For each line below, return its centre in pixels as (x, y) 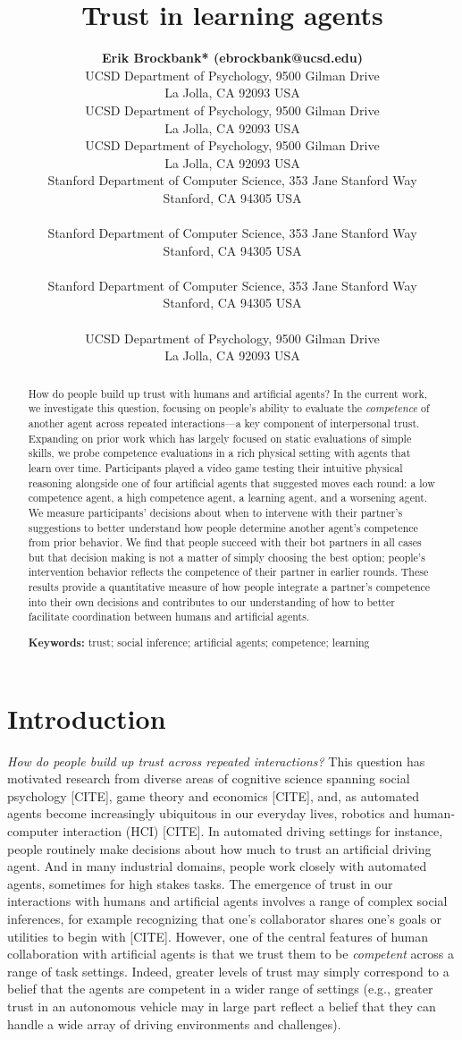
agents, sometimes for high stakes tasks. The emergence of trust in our (200, 883)
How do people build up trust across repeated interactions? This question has (216, 761)
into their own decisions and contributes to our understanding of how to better (211, 601)
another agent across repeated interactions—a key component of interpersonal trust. (224, 423)
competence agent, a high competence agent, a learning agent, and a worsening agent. (228, 498)
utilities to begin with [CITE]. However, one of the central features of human (218, 936)
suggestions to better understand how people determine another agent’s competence (223, 527)
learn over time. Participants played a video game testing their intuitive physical (215, 467)
